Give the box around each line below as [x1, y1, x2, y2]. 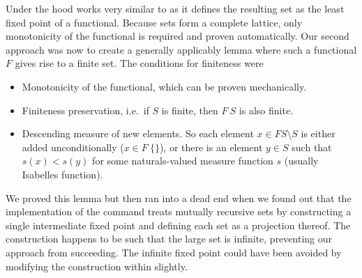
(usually [284, 153, 319, 168]
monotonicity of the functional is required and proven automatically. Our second [6, 29, 349, 43]
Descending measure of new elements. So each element [22, 126, 254, 141]
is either [301, 126, 335, 141]
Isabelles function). [22, 167, 103, 181]
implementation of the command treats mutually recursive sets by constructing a [6, 204, 352, 219]
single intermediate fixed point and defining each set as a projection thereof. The [6, 217, 351, 232]
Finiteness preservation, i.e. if [22, 102, 149, 117]
